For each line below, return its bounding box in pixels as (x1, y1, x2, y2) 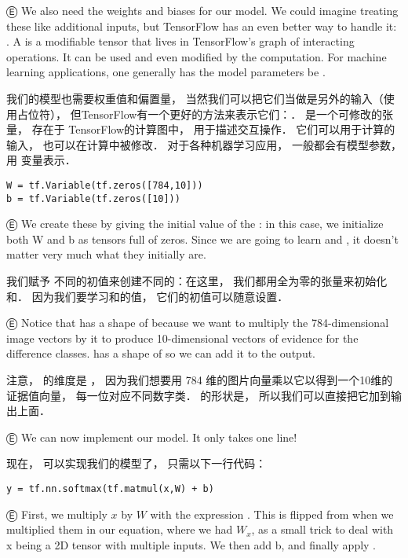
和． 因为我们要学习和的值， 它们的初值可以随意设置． (6, 288, 289, 304)
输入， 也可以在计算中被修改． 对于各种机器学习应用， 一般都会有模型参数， (6, 136, 402, 152)
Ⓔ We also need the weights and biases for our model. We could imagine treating (6, 2, 399, 18)
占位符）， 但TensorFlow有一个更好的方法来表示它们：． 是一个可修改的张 (16, 105, 394, 122)
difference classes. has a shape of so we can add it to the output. (6, 345, 316, 362)
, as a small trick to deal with (251, 521, 394, 538)
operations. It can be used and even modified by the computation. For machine (6, 48, 387, 64)
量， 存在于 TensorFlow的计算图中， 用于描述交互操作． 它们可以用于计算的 (6, 121, 395, 138)
